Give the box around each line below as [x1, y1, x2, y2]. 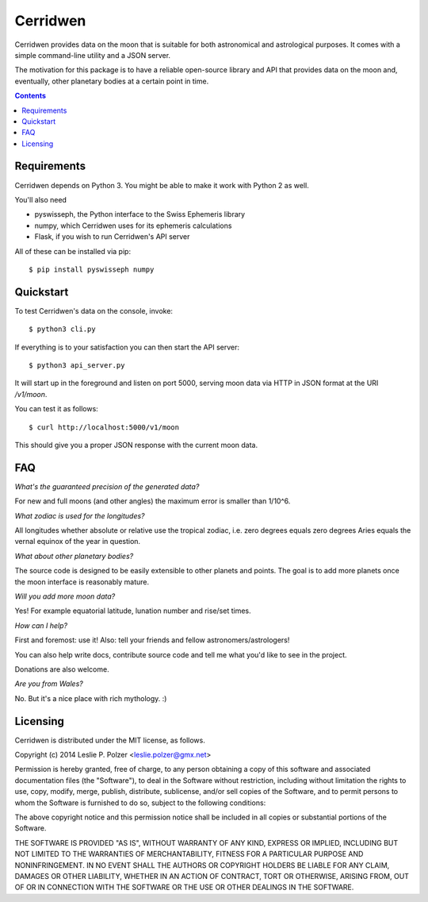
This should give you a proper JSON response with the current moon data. [14, 440, 258, 449]
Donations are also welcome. [14, 664, 110, 674]
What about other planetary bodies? [14, 551, 134, 561]
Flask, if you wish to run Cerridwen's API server [34, 232, 190, 241]
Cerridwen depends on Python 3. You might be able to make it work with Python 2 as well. [14, 180, 309, 190]
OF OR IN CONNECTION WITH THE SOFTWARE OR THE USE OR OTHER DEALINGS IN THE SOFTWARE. [14, 882, 354, 892]
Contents [14, 91, 47, 101]
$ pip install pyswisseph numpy [29, 264, 155, 274]
